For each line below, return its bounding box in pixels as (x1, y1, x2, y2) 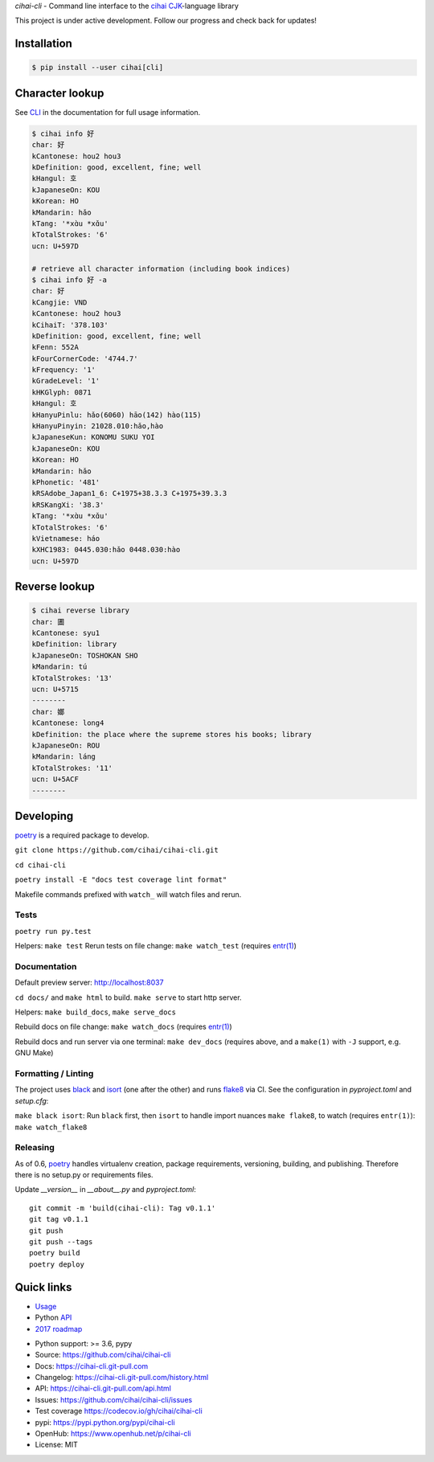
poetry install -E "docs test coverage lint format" (14, 875, 227, 884)
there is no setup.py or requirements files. (14, 1170, 154, 1180)
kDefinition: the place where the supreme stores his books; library (31, 730, 312, 739)
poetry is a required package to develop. (14, 830, 149, 840)
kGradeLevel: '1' (31, 376, 100, 386)
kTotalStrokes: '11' (31, 764, 113, 772)
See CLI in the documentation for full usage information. (14, 107, 201, 117)
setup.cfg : (14, 1095, 49, 1105)
